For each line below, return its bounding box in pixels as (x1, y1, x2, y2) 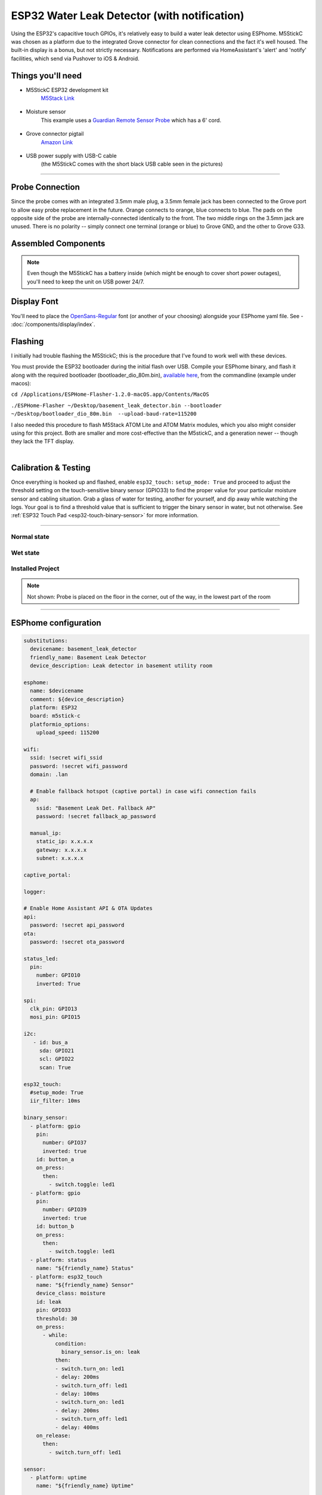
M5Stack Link (41, 94, 75, 102)
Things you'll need (11, 71, 82, 81)
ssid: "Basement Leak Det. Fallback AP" (36, 804, 156, 811)
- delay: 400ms (54, 1424, 100, 1430)
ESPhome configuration (11, 618, 101, 628)
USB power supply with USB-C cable (26, 152, 117, 159)
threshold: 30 (36, 1315, 78, 1322)
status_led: (23, 955, 59, 962)
